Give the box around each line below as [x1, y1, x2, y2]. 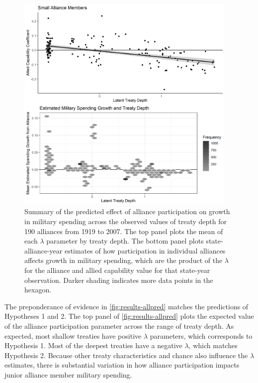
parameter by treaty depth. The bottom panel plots [46, 236, 204, 246]
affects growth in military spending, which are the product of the [24, 255, 223, 265]
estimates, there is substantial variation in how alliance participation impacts [4, 360, 240, 370]
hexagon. [24, 284, 52, 295]
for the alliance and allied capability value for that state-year [24, 264, 210, 275]
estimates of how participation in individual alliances [64, 245, 226, 255]
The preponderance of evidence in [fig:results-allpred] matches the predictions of [4, 301, 249, 311]
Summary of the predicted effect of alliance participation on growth [24, 206, 230, 217]
